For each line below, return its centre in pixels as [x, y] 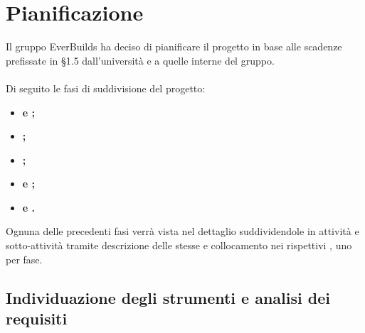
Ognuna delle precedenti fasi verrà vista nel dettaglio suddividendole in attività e [182, 231]
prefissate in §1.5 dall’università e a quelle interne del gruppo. [140, 60]
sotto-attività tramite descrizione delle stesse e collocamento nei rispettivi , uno [179, 245]
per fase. [24, 259]
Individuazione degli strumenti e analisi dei [168, 297]
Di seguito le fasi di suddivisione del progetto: [106, 88]
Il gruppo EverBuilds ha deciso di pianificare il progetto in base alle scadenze [174, 47]
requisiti [37, 318]
